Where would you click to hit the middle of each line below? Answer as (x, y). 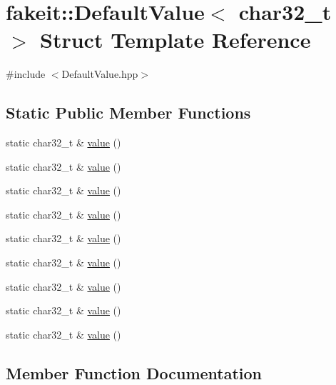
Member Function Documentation (134, 372)
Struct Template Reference (175, 40)
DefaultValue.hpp (100, 74)
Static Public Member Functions (128, 112)
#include (26, 74)
